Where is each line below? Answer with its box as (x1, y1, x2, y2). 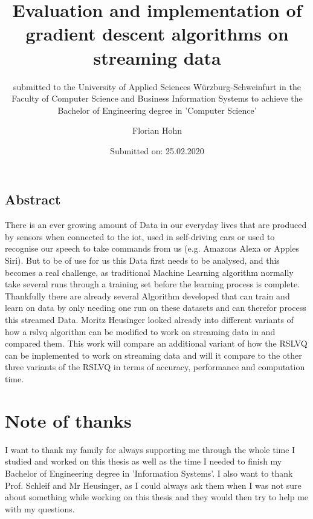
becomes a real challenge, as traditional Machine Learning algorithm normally (5, 266, 294, 278)
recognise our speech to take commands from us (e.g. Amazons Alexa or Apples (5, 242, 300, 255)
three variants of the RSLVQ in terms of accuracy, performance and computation (5, 361, 305, 373)
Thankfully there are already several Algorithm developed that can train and (5, 289, 290, 302)
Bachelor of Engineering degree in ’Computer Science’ (57, 103, 257, 116)
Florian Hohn (132, 124, 182, 137)
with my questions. (5, 502, 75, 515)
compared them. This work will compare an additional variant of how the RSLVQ (5, 337, 308, 350)
